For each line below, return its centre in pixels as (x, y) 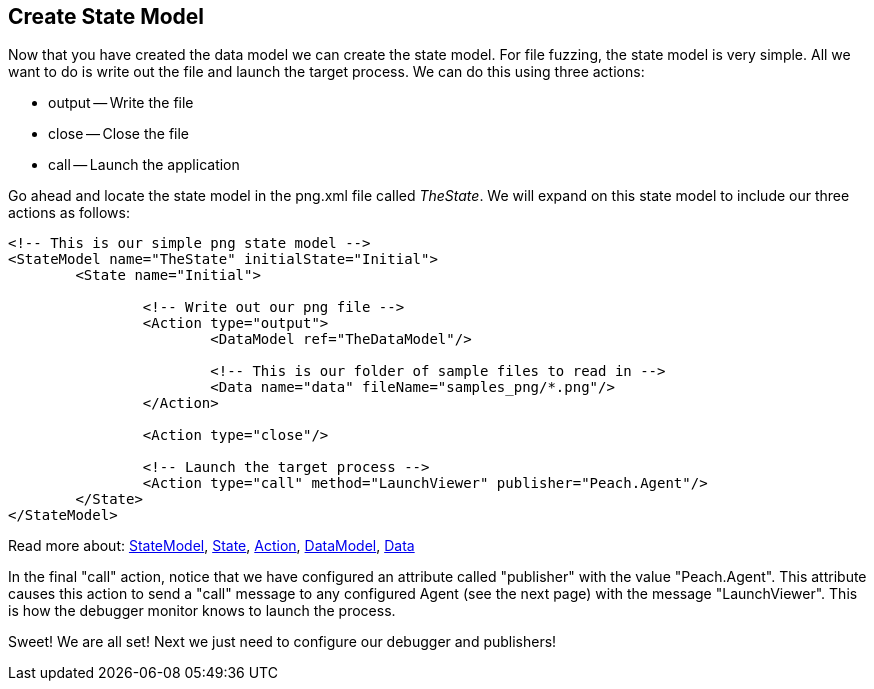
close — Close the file (119, 134)
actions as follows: (69, 213)
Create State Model (106, 16)
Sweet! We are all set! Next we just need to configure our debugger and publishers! (282, 642)
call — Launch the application (144, 165)
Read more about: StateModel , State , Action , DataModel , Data (211, 546)
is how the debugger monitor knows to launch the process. (202, 611)
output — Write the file (121, 103)
